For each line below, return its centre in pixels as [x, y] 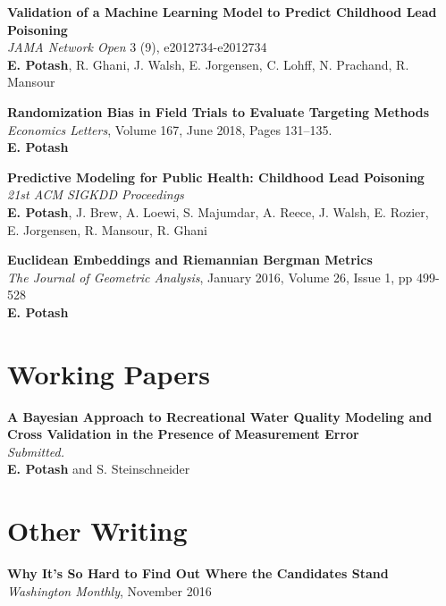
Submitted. [36, 451]
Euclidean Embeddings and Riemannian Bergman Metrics [190, 260]
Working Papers [109, 373]
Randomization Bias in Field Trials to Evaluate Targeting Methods [219, 111]
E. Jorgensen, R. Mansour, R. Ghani [107, 229]
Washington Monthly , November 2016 [109, 590]
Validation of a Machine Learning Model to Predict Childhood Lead [222, 12]
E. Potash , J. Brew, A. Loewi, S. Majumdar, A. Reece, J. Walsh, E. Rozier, [218, 211]
